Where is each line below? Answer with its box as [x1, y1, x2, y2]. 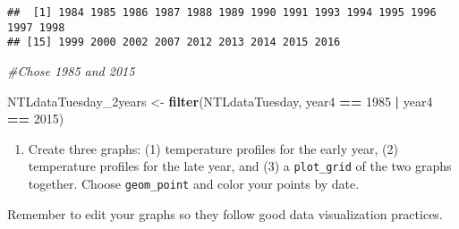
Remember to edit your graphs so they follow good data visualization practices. [7, 204, 443, 223]
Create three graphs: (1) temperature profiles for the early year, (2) [28, 139, 398, 157]
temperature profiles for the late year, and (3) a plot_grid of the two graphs [28, 157, 452, 175]
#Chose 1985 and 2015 [7, 61, 135, 80]
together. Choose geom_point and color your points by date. [28, 174, 360, 192]
